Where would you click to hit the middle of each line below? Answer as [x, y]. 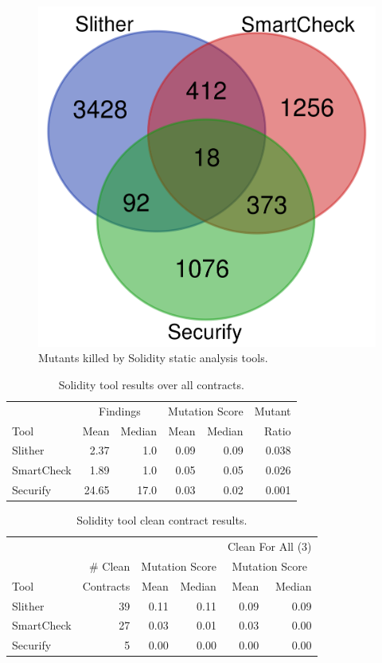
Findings [120, 410]
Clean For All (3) [269, 546]
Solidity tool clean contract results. [162, 520]
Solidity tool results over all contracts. [151, 384]
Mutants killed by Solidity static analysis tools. [153, 358]
